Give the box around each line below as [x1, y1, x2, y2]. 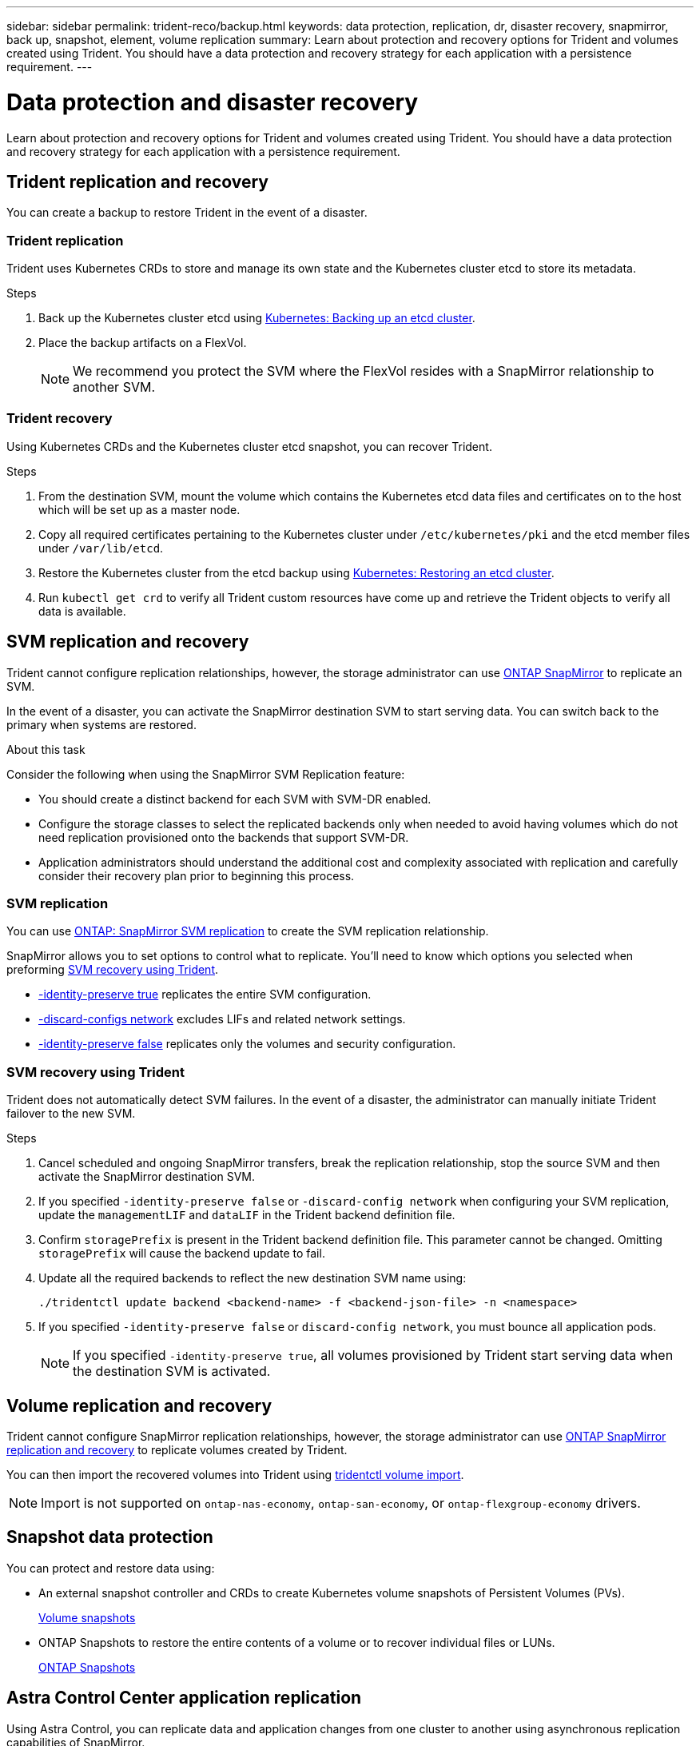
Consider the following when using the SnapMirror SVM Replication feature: [6, 767, 405, 781]
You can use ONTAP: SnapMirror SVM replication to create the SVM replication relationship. [6, 924, 489, 939]
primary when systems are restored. [6, 717, 197, 731]
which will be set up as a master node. [38, 502, 241, 516]
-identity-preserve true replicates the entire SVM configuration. [38, 987, 372, 1002]
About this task [6, 742, 86, 756]
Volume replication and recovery [6, 1395, 272, 1416]
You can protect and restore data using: [6, 1561, 215, 1575]
